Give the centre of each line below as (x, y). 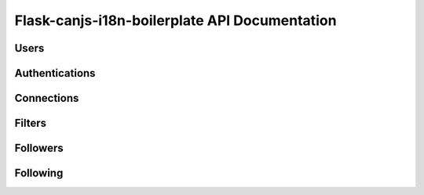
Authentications (55, 73)
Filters (31, 123)
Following (39, 173)
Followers (39, 148)
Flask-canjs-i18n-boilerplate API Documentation (175, 20)
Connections (47, 98)
